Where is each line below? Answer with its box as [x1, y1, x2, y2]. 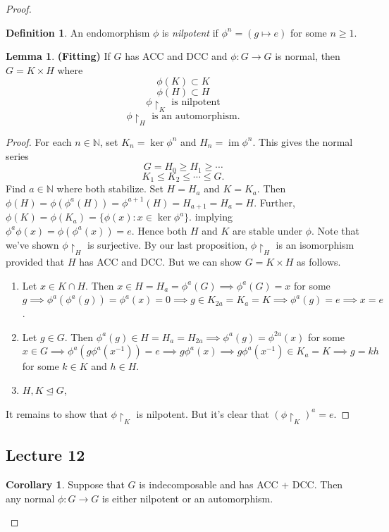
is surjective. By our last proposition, [87, 237, 248, 252]
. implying [189, 209, 233, 224]
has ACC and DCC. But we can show [79, 254, 242, 268]
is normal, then [275, 49, 340, 63]
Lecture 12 [6, 444, 85, 466]
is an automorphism [152, 111, 237, 121]
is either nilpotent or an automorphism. [101, 490, 273, 505]
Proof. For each [6, 134, 72, 149]
